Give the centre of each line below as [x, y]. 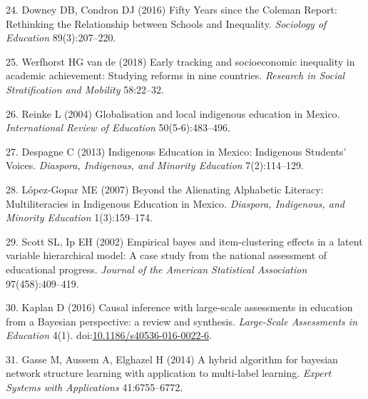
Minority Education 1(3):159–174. [79, 217]
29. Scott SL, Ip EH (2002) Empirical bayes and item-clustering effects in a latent [184, 241]
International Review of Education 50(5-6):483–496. [118, 127]
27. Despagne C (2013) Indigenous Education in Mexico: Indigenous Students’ [176, 151]
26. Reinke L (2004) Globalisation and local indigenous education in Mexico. [173, 113]
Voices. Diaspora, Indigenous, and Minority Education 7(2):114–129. [155, 165]
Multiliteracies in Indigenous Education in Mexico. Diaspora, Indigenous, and [175, 203]
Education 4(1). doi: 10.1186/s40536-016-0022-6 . [109, 335]
